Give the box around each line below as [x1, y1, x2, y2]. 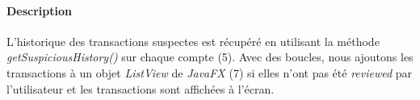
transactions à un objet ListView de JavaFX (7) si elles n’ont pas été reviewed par [6, 64, 413, 81]
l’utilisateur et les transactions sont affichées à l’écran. [6, 80, 275, 97]
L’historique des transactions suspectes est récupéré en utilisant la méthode [6, 32, 380, 49]
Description [6, 2, 73, 19]
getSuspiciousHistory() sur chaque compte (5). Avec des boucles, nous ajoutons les [6, 48, 414, 65]
